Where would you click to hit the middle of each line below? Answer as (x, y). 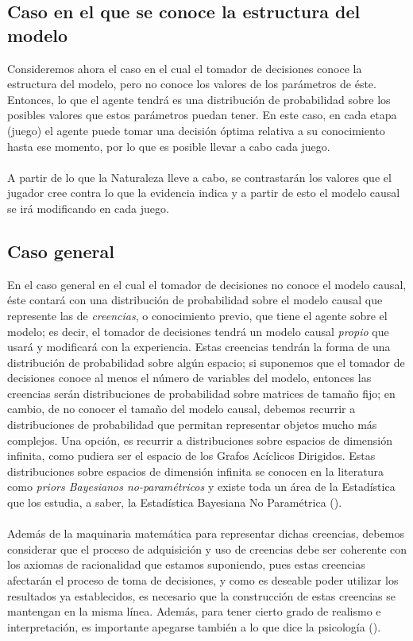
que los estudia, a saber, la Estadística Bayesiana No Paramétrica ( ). (175, 502)
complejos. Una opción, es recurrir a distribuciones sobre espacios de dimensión (200, 440)
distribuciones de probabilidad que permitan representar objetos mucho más (192, 425)
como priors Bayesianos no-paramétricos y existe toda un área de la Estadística (201, 487)
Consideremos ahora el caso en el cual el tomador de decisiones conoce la (185, 68)
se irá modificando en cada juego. (88, 208)
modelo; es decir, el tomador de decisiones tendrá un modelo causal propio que (198, 331)
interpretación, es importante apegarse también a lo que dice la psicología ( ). (194, 626)
